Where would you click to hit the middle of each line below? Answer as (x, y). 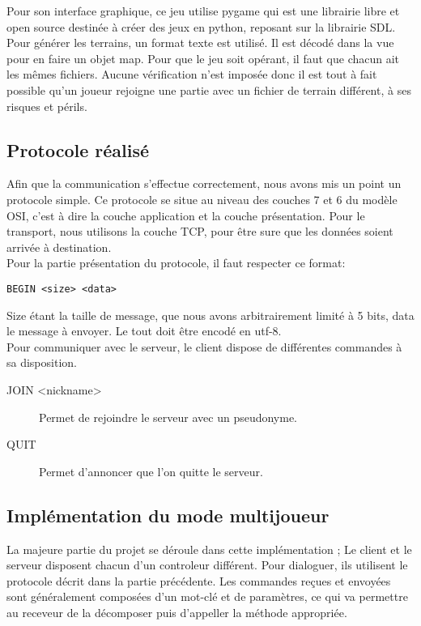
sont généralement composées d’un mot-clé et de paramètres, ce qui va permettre (207, 596)
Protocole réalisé (78, 149)
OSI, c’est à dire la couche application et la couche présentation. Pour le (186, 215)
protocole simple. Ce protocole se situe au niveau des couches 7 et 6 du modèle (202, 199)
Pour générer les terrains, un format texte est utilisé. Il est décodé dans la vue (200, 43)
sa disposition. (42, 362)
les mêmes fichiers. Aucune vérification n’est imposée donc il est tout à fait (192, 74)
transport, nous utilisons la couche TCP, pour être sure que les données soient (200, 231)
